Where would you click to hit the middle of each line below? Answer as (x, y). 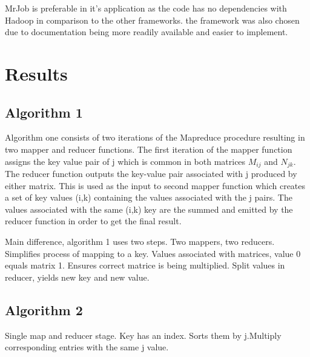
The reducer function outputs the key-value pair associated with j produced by (151, 173)
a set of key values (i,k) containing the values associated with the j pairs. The (149, 197)
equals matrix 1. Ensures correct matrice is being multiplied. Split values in (145, 265)
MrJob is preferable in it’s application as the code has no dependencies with (146, 8)
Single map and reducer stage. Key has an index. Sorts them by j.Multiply (143, 335)
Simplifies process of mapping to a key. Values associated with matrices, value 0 (153, 253)
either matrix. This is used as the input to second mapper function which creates (155, 185)
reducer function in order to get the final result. (93, 221)
